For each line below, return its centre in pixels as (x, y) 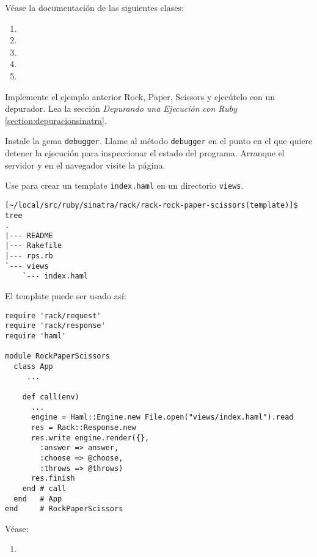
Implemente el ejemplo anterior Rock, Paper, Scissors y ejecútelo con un (140, 96)
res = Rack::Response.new (83, 427)
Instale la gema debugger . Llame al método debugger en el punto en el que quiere (159, 141)
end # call (44, 488)
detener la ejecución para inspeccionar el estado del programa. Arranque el (145, 153)
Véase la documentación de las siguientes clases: (94, 7)
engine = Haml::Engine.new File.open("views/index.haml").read (162, 417)
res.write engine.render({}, (90, 438)
